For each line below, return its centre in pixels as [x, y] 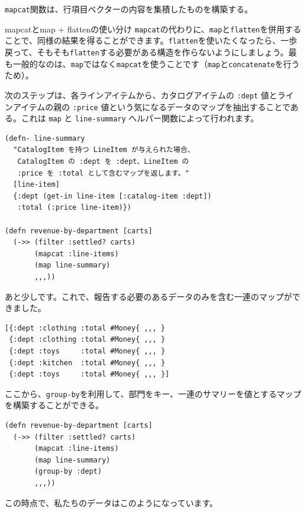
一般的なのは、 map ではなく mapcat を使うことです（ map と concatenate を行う [156, 63]
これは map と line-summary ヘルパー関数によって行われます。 [140, 118]
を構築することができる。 [54, 405]
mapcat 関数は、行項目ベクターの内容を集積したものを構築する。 [129, 9]
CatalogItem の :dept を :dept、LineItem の [103, 162]
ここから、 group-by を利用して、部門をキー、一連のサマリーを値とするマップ [153, 393]
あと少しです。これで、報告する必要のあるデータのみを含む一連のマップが [149, 296]
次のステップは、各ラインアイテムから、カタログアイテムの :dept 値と [141, 95]
